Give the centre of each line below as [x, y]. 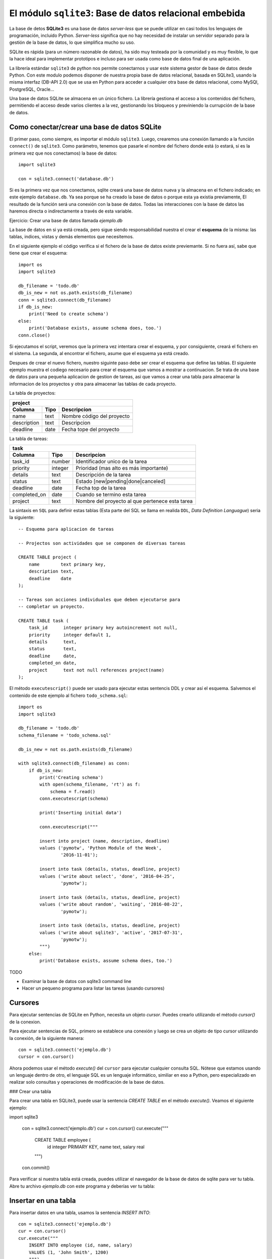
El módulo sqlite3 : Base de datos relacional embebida [127, 13]
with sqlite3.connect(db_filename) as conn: [74, 763]
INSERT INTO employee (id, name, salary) [81, 1245]
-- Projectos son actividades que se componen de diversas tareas [102, 543]
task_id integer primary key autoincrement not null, [103, 628]
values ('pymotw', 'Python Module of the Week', [101, 848]
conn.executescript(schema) [74, 799]
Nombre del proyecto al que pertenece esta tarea [134, 501]
